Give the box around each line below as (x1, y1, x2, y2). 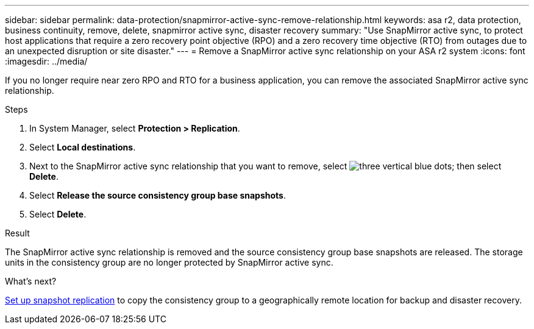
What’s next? (5, 276, 57, 286)
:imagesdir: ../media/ (5, 56, 88, 66)
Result (5, 228, 30, 238)
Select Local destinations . (29, 142, 136, 152)
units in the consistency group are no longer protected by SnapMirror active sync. (5, 257, 333, 267)
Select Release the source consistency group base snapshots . (29, 190, 286, 200)
